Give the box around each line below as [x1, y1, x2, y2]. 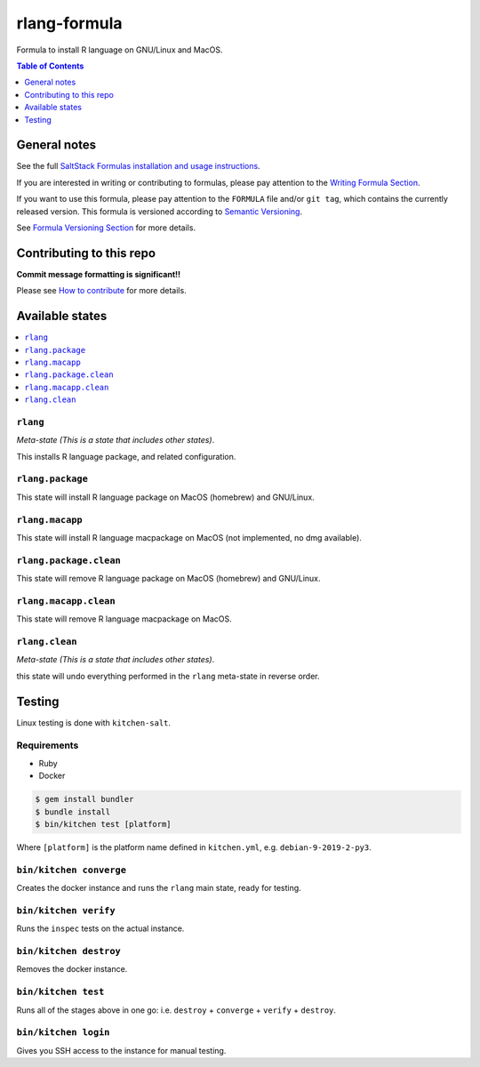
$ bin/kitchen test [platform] [35, 819, 172, 829]
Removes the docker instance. [16, 964, 128, 975]
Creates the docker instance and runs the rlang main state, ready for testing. [16, 883, 301, 894]
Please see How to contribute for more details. [16, 285, 187, 296]
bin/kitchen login [16, 1027, 110, 1039]
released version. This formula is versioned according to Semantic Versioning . [16, 205, 302, 217]
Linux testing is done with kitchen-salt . [16, 717, 172, 728]
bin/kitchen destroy [16, 945, 122, 957]
